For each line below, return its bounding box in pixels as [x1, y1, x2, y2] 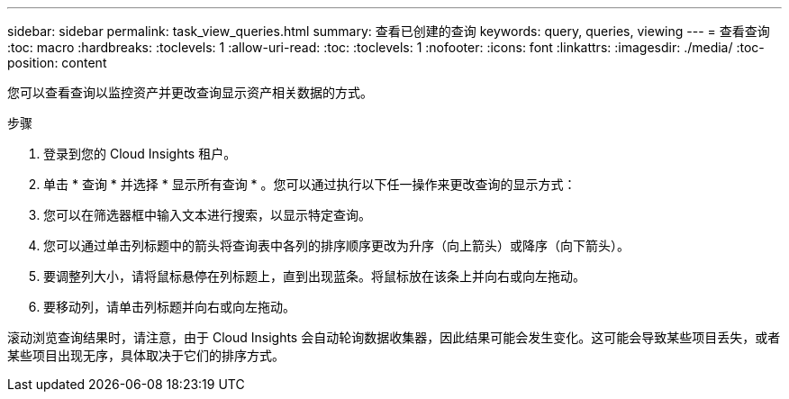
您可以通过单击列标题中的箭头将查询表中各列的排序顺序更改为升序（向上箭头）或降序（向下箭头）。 [43, 238, 630, 253]
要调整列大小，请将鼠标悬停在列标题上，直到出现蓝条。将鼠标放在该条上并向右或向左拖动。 [43, 268, 585, 284]
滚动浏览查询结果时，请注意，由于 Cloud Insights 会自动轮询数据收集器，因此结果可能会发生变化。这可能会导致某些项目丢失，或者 [7, 330, 781, 345]
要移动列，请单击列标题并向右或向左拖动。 [43, 299, 295, 314]
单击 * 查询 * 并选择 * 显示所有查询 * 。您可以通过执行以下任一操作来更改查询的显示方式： [43, 177, 576, 192]
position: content [7, 55, 107, 70]
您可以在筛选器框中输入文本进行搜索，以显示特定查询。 [43, 207, 371, 222]
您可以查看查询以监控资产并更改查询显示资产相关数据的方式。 [7, 85, 373, 100]
